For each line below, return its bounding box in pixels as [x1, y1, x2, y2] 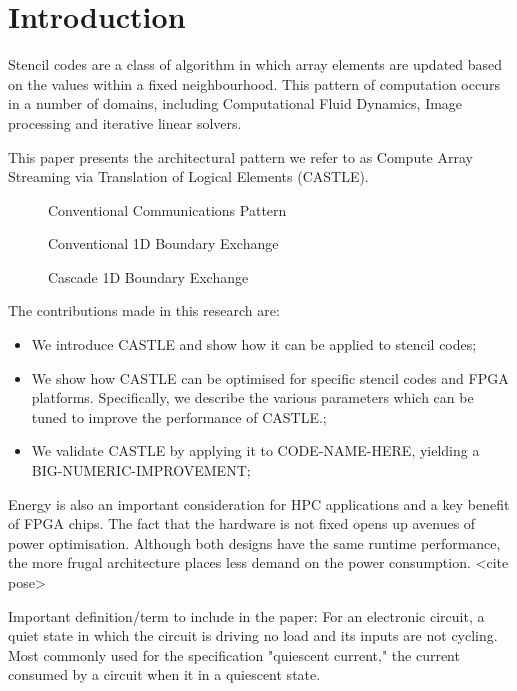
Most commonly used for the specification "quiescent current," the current [8, 644, 460, 665]
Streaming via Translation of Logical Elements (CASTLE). [8, 166, 369, 187]
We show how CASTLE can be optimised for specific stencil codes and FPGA [31, 367, 509, 388]
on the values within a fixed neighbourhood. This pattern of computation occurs [8, 73, 500, 94]
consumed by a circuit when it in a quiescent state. [8, 664, 321, 685]
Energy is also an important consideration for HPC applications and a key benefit [8, 493, 510, 514]
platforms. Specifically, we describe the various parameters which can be [31, 387, 474, 408]
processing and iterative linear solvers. [8, 112, 242, 133]
